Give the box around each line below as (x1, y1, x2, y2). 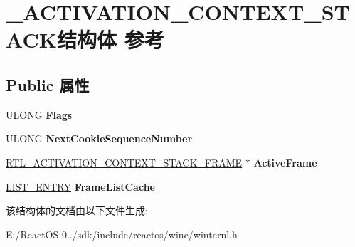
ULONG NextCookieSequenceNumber (6, 131, 193, 146)
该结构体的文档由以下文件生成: (6, 203, 148, 218)
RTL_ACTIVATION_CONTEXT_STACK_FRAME (6, 154, 243, 169)
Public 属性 (6, 73, 90, 95)
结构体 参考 (56, 25, 164, 54)
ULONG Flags (6, 107, 73, 122)
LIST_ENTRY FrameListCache (6, 179, 155, 194)
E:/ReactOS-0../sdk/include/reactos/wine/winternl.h (6, 226, 238, 241)
